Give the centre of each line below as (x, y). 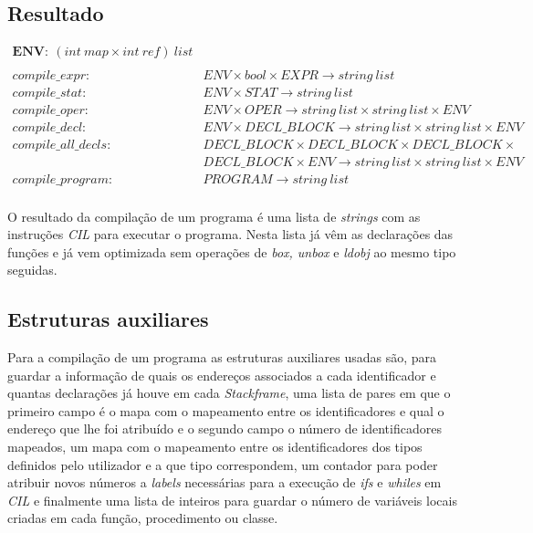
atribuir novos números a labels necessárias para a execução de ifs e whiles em (225, 482)
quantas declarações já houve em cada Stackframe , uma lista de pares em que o (229, 393)
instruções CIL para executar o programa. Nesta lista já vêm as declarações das (230, 234)
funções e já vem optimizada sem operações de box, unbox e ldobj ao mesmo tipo (232, 251)
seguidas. (32, 270)
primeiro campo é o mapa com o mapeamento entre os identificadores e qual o (226, 410)
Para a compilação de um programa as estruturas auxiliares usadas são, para (222, 357)
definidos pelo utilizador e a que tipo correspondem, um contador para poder (223, 464)
